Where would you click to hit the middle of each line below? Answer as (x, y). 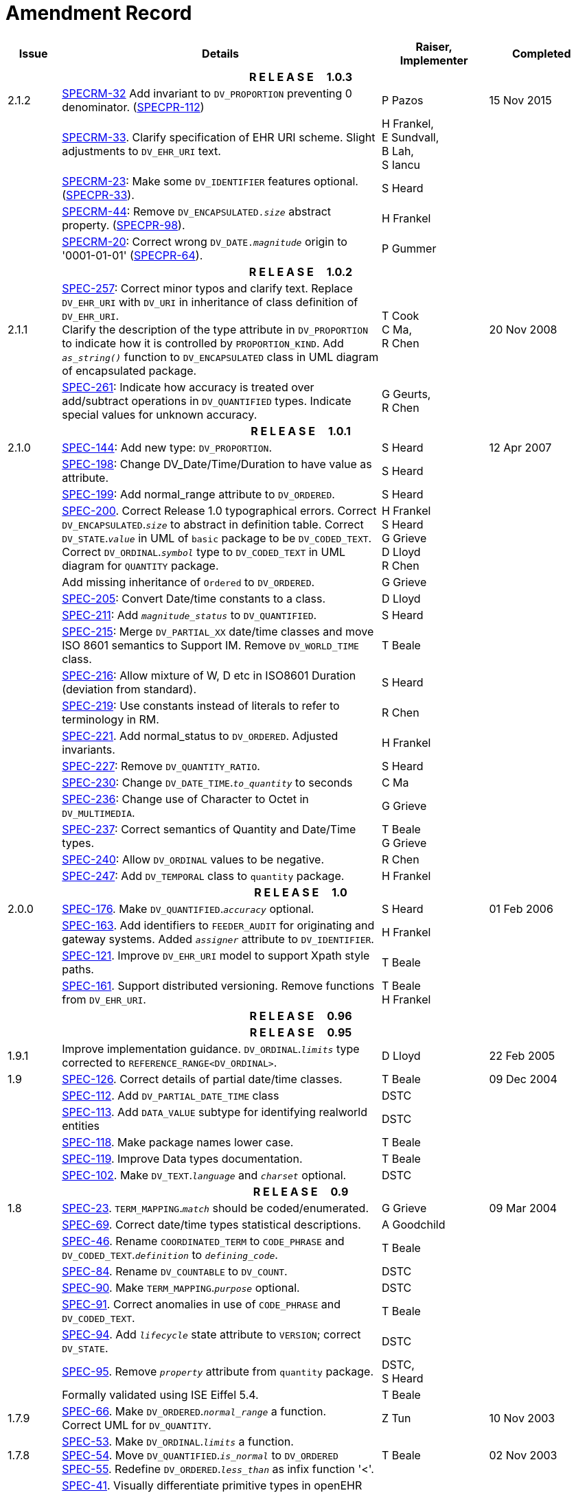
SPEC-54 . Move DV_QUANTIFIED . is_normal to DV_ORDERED (200, 1455)
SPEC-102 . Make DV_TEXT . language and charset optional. (204, 1175)
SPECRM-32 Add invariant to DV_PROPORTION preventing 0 (207, 93)
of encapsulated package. (129, 370)
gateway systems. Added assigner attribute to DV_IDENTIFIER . (218, 939)
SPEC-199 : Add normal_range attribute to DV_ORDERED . (198, 494)
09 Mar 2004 (523, 1208)
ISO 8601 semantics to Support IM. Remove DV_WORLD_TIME (210, 645)
